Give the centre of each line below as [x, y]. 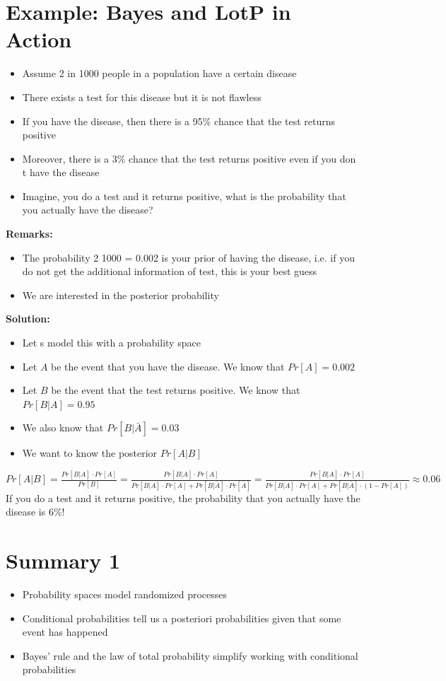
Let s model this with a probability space [111, 343]
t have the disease [61, 172]
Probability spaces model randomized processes [125, 594]
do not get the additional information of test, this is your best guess [170, 271]
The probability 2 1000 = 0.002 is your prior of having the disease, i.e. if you [188, 257]
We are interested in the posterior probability [121, 295]
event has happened [65, 632]
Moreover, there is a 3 [70, 158]
